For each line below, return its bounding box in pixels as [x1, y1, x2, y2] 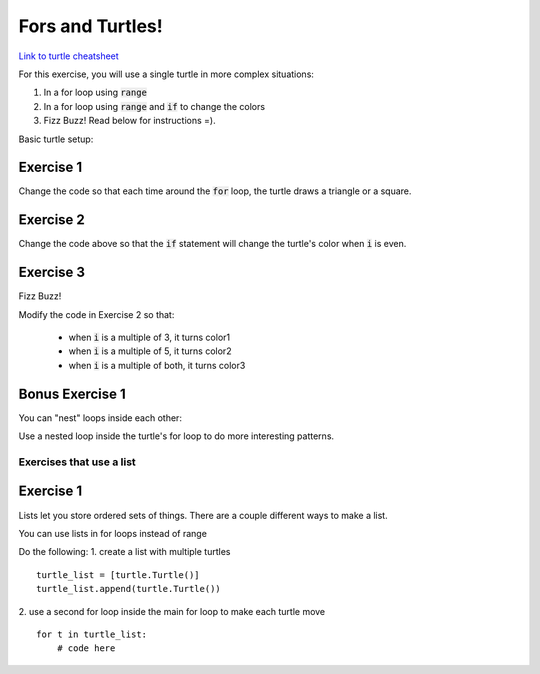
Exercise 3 [18, 264, 85, 281]
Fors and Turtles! [18, 15, 164, 37]
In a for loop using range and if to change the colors [43, 100, 265, 112]
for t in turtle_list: [36, 628, 148, 640]
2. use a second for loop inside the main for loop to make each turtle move [18, 605, 326, 617]
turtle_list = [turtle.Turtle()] [36, 569, 200, 580]
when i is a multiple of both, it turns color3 [68, 359, 246, 371]
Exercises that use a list [18, 455, 137, 469]
